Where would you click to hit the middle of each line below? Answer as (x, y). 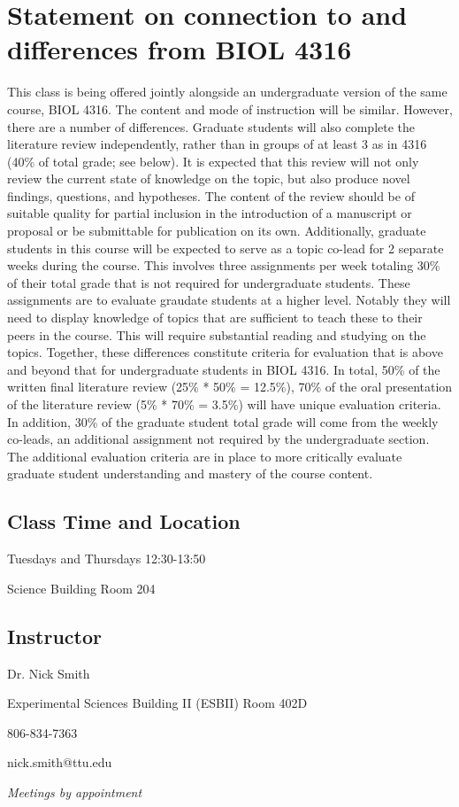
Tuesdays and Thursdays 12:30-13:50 (107, 559)
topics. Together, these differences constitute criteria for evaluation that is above (225, 352)
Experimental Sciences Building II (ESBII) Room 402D (157, 703)
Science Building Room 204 (81, 588)
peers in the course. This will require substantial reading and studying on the (217, 334)
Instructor (55, 636)
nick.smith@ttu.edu (60, 762)
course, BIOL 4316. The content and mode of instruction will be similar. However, (230, 109)
